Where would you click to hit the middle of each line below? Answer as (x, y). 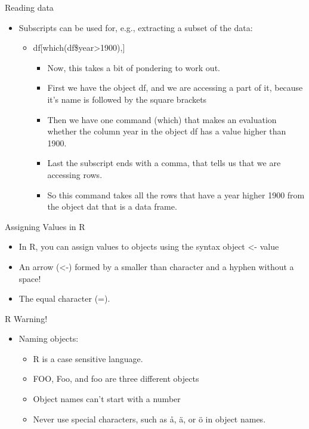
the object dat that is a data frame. (112, 206)
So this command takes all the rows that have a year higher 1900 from (176, 194)
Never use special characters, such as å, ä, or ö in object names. (149, 419)
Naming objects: (49, 338)
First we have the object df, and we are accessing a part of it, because (175, 88)
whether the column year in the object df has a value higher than (167, 131)
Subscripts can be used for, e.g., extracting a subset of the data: (136, 27)
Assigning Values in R (45, 226)
